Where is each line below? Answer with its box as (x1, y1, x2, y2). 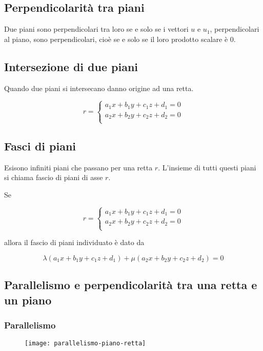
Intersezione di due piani (4, 58, 138, 74)
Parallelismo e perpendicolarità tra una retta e (4, 277, 257, 293)
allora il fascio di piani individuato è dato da (4, 237, 145, 248)
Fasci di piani (4, 138, 76, 154)
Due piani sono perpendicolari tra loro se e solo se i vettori (4, 24, 189, 34)
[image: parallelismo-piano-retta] (25, 340, 146, 347)
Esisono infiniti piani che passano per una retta (4, 162, 153, 172)
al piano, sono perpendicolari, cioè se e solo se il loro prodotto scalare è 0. (4, 33, 236, 44)
